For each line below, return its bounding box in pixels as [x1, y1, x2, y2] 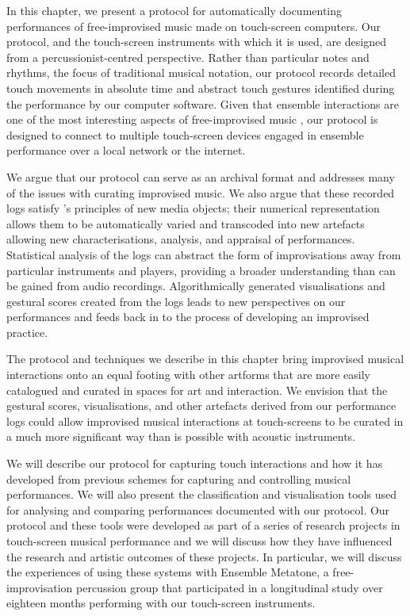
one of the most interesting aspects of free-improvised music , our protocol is [6, 111, 378, 128]
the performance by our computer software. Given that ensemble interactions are [6, 95, 399, 112]
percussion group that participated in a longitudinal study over [76, 579, 383, 595]
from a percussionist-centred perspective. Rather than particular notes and [6, 48, 370, 65]
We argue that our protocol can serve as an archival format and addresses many [6, 168, 395, 185]
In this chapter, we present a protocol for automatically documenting [6, 2, 343, 18]
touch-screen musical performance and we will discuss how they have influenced [6, 533, 393, 549]
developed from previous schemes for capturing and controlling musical [6, 470, 351, 487]
